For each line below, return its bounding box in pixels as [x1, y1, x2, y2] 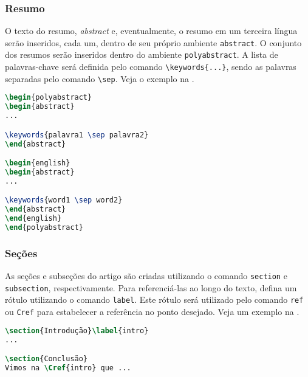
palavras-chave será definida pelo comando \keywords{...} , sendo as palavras [5, 60, 296, 73]
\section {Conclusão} [5, 355, 88, 364]
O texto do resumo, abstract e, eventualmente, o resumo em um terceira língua [5, 24, 298, 37]
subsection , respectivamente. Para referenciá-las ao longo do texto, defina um [5, 281, 297, 294]
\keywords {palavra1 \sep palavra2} [5, 130, 149, 139]
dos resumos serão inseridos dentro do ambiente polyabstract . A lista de [5, 48, 278, 61]
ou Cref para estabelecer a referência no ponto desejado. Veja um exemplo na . [5, 305, 299, 318]
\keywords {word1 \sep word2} [5, 196, 123, 205]
